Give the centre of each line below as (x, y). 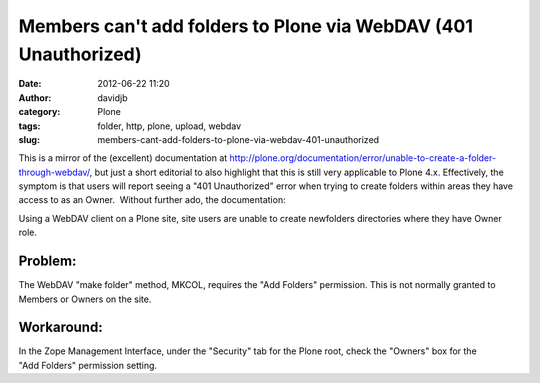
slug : (29, 139)
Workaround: (61, 327)
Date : (30, 84)
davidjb (113, 97)
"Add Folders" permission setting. (88, 365)
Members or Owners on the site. (85, 299)
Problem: (47, 261)
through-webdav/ (54, 172)
